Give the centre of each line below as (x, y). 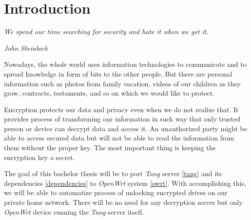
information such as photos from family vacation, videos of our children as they (122, 83)
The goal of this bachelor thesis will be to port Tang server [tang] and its (113, 173)
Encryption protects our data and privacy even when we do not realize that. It (121, 109)
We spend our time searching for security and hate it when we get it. (106, 31)
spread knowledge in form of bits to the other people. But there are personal (118, 73)
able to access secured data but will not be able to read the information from (119, 138)
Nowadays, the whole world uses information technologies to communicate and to (125, 64)
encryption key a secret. (39, 157)
